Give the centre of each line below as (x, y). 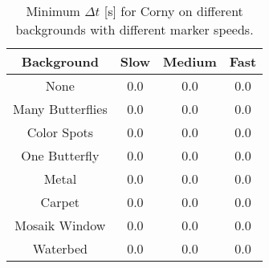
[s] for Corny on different (173, 11)
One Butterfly (60, 155)
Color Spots (60, 132)
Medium (190, 61)
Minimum (53, 11)
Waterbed (60, 248)
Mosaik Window (60, 225)
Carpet (60, 202)
